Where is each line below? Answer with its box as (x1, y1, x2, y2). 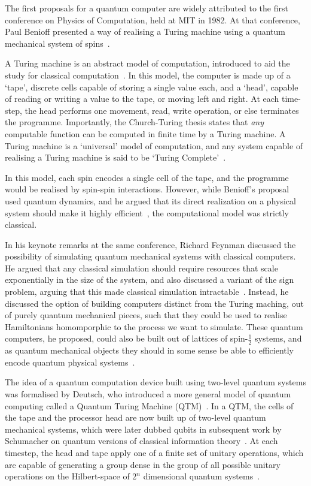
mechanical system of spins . (5, 37, 110, 49)
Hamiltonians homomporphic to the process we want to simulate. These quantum (5, 320, 303, 333)
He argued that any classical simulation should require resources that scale (5, 261, 278, 274)
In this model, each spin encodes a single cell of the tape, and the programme (5, 171, 289, 183)
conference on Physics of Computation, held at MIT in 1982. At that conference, (5, 13, 300, 26)
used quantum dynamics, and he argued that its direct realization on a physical (5, 194, 296, 207)
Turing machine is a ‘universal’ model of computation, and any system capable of (5, 139, 303, 152)
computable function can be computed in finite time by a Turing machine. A (5, 127, 286, 140)
